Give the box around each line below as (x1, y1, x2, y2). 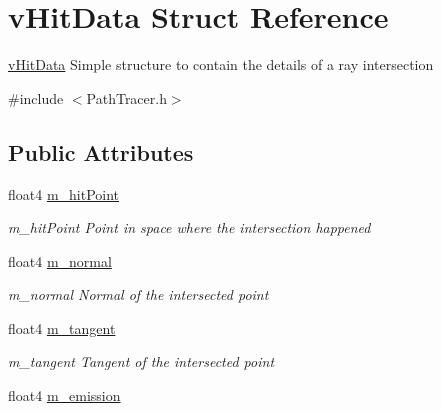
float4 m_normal (8, 250, 112, 271)
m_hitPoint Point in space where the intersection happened (8, 217, 371, 238)
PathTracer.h (86, 87, 167, 108)
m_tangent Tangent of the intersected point (8, 351, 275, 372)
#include (8, 87, 64, 108)
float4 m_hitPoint (8, 183, 120, 204)
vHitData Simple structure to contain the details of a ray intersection (8, 54, 434, 75)
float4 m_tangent (8, 317, 116, 338)
